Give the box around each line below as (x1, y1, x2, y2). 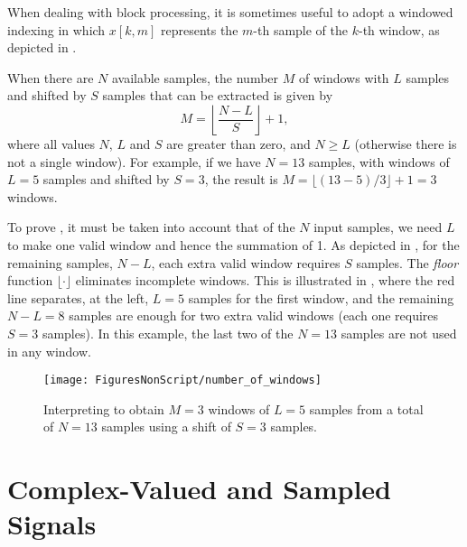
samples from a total (309, 399, 424, 418)
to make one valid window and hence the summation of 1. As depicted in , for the (7, 235, 460, 254)
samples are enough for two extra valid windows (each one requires (69, 306, 439, 325)
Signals (7, 505, 97, 542)
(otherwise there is (354, 134, 457, 153)
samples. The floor (356, 253, 459, 272)
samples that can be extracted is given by (102, 86, 333, 105)
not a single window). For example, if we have (7, 152, 261, 171)
